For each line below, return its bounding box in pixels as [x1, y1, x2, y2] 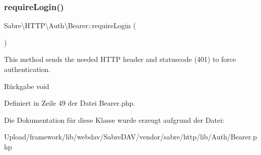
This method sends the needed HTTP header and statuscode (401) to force [4, 54, 236, 64]
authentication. [4, 64, 51, 74]
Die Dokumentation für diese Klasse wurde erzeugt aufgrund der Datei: [4, 114, 224, 125]
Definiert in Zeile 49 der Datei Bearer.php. [4, 98, 136, 108]
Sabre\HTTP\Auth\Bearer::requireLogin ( [4, 20, 136, 31]
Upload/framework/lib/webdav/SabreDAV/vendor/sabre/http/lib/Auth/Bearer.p [4, 131, 257, 142]
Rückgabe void [4, 81, 49, 91]
